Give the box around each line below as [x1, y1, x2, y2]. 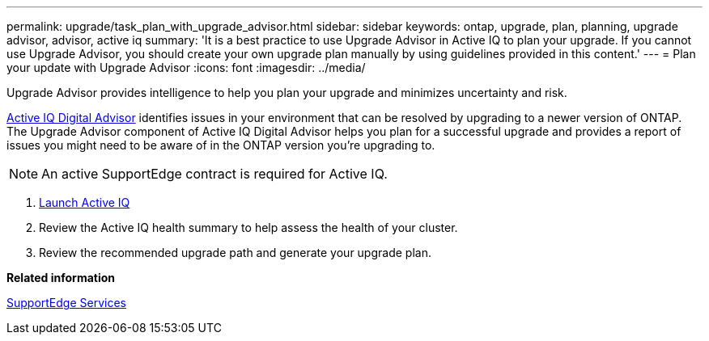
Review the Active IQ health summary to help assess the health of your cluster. [39, 221, 458, 234]
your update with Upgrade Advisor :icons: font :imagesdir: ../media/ [6, 61, 366, 74]
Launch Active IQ [39, 196, 130, 209]
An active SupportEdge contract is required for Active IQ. [41, 166, 388, 182]
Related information [6, 271, 116, 284]
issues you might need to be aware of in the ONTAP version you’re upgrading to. [6, 138, 435, 152]
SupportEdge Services [6, 296, 126, 309]
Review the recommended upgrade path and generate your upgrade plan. [39, 246, 431, 259]
